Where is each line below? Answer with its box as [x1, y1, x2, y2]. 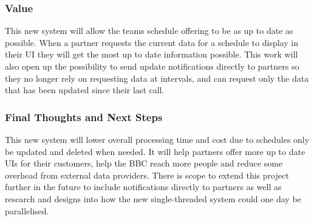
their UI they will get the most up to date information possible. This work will [5, 48, 298, 61]
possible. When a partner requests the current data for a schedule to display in [5, 36, 298, 48]
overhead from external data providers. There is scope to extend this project [5, 168, 289, 181]
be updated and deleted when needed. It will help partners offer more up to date [5, 145, 305, 157]
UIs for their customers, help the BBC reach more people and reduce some [5, 157, 283, 170]
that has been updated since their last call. [5, 84, 165, 96]
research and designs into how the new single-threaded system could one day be [5, 192, 301, 205]
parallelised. [5, 204, 49, 217]
